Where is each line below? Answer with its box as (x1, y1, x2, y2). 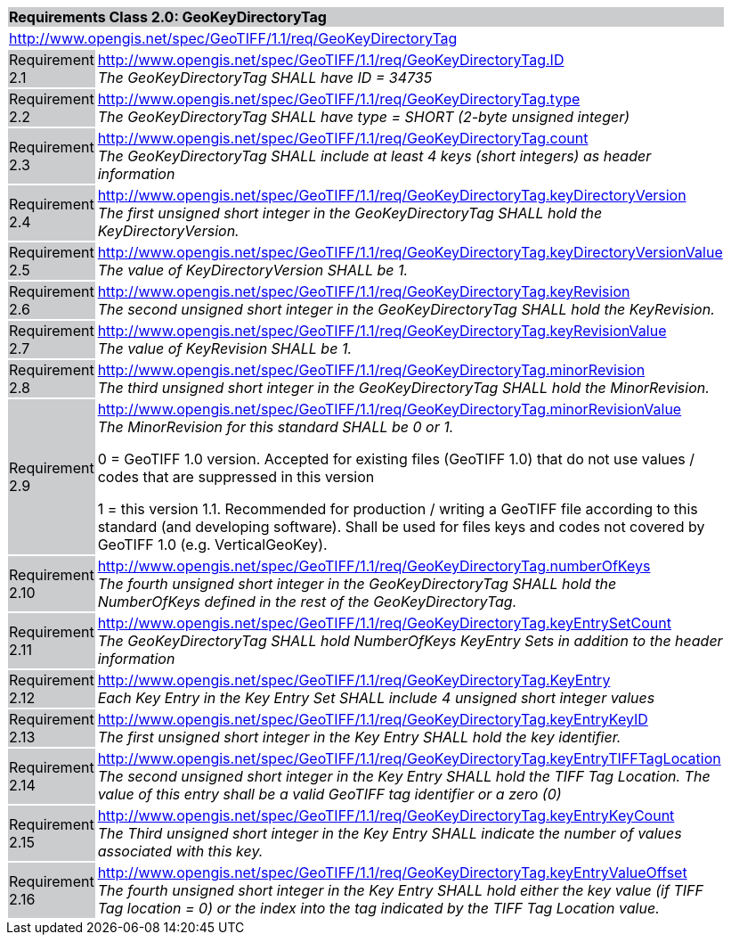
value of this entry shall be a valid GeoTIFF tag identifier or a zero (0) (97, 785, 562, 803)
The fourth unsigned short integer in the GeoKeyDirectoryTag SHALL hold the (97, 575, 617, 593)
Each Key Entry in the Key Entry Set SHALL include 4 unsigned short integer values (97, 689, 655, 707)
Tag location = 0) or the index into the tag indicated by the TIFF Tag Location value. (97, 899, 660, 917)
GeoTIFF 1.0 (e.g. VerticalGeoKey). (97, 536, 328, 553)
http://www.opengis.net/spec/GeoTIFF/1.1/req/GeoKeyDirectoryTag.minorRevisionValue (97, 400, 682, 418)
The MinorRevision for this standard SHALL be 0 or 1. (97, 418, 454, 436)
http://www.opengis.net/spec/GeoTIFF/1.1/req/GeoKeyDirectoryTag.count (97, 129, 589, 147)
